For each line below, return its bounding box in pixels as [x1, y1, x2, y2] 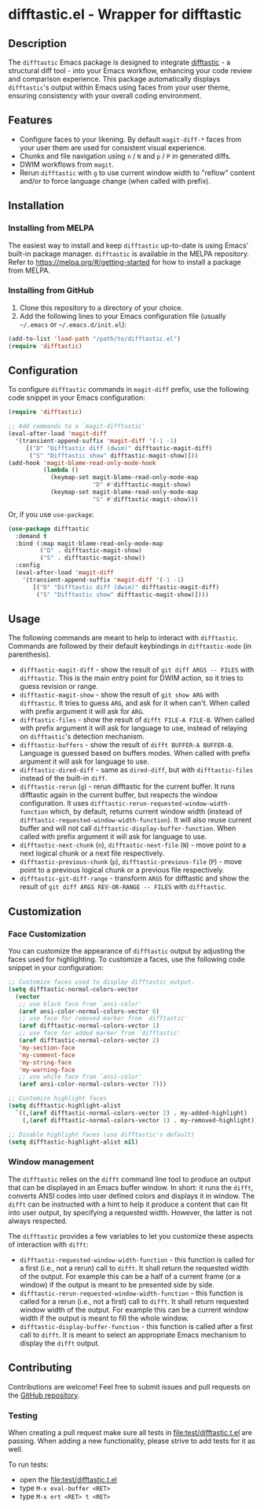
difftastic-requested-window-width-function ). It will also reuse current [19, 815, 252, 825]
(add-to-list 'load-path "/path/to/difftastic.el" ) [8, 335, 181, 342]
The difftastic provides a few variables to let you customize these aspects [8, 1231, 254, 1240]
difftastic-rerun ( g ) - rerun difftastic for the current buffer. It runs [19, 782, 236, 791]
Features [8, 114, 53, 127]
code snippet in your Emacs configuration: [8, 393, 145, 402]
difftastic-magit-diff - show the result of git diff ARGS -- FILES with [19, 665, 255, 675]
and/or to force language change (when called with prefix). [19, 176, 211, 185]
